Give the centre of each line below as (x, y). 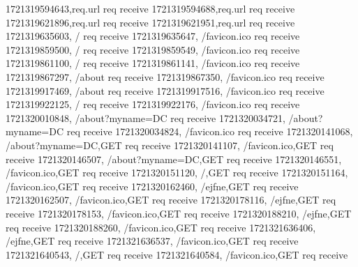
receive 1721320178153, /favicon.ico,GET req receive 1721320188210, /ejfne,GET (179, 213)
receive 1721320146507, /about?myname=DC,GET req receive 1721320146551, (174, 159)
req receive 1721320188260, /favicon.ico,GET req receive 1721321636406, (161, 227)
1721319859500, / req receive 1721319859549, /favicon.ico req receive (153, 49)
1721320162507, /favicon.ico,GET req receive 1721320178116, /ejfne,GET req (171, 200)
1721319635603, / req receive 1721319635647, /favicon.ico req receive (153, 36)
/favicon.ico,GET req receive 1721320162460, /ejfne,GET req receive (152, 186)
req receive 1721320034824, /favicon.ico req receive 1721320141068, (210, 131)
